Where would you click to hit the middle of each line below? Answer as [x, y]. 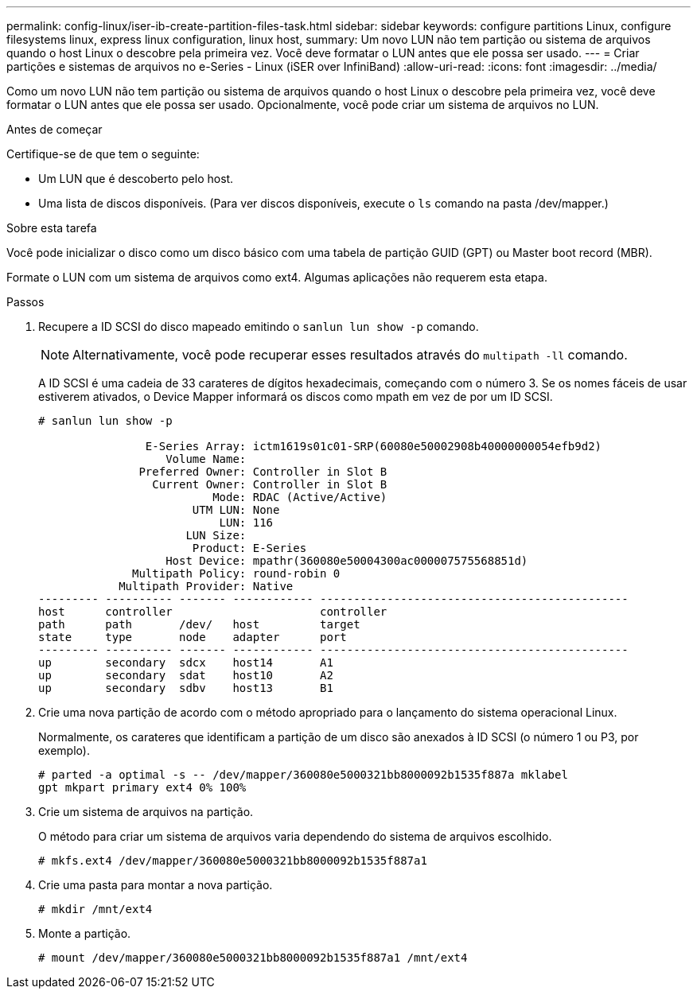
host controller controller [213, 612]
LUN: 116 [246, 523]
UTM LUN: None [236, 510]
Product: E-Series [249, 548]
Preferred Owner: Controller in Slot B [263, 472]
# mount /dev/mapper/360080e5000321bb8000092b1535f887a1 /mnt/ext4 [253, 958]
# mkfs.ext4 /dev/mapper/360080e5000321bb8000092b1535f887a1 [233, 861]
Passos [25, 302]
